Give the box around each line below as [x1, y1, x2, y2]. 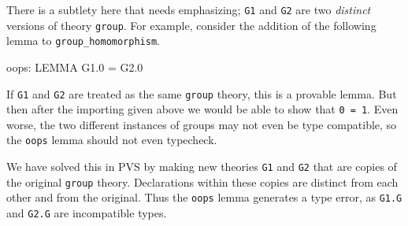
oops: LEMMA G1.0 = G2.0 [6, 58, 143, 75]
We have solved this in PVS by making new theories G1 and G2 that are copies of [6, 158, 397, 175]
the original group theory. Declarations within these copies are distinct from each [6, 173, 399, 190]
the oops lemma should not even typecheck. [6, 132, 217, 148]
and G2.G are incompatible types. [6, 205, 167, 221]
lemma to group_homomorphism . [6, 32, 160, 49]
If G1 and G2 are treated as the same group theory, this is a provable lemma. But [6, 85, 397, 102]
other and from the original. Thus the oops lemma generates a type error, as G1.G [6, 189, 402, 206]
